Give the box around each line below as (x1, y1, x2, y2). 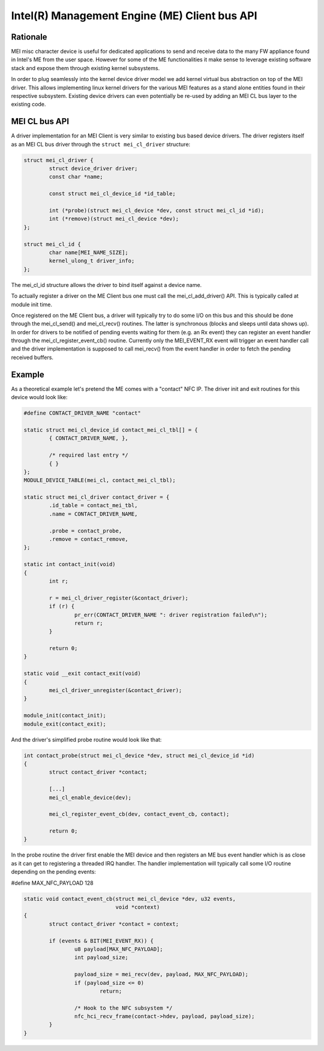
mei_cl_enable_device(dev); (49, 794, 132, 801)
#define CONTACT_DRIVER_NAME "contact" (23, 410, 141, 417)
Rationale (11, 32, 47, 42)
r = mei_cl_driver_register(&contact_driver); (49, 594, 188, 601)
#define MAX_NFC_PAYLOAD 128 (11, 879, 94, 887)
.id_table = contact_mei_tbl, (49, 502, 138, 509)
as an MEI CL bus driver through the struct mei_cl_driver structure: (11, 140, 191, 148)
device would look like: (11, 394, 68, 401)
